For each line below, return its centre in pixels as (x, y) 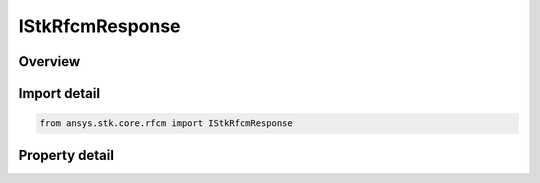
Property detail (66, 155)
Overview (49, 61)
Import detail (59, 93)
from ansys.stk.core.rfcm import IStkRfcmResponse (166, 123)
